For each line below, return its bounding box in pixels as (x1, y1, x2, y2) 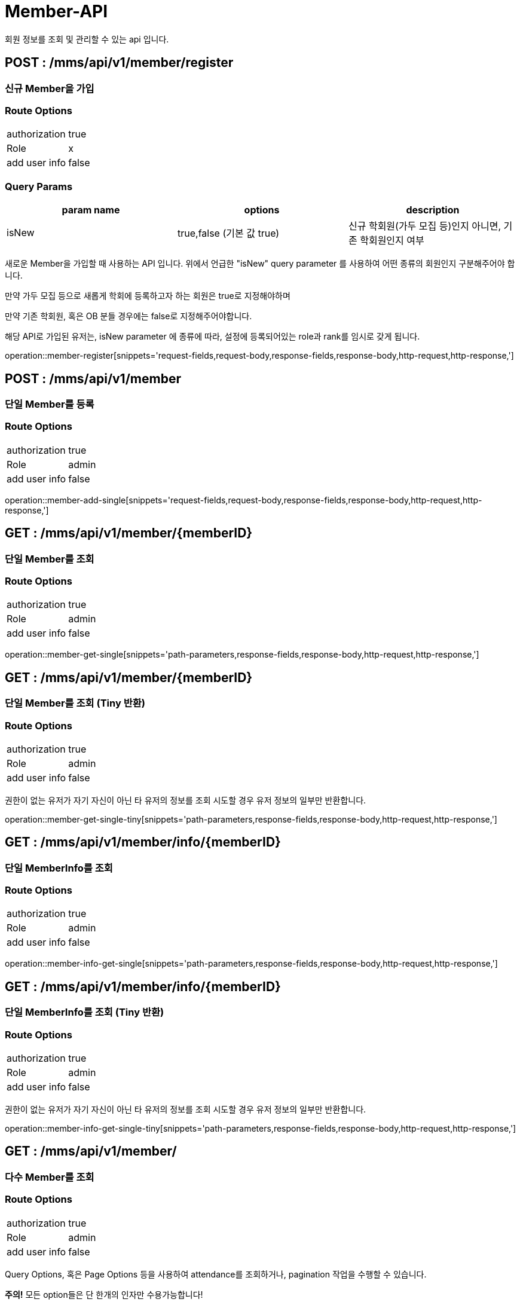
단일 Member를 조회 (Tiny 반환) (5, 697, 145, 710)
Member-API (5, 1, 108, 22)
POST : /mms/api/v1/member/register (5, 55, 234, 71)
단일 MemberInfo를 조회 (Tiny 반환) (5, 1006, 164, 1019)
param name (62, 204, 120, 216)
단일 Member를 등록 (5, 398, 94, 410)
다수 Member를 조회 (5, 1170, 94, 1183)
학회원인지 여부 (360, 234, 424, 247)
